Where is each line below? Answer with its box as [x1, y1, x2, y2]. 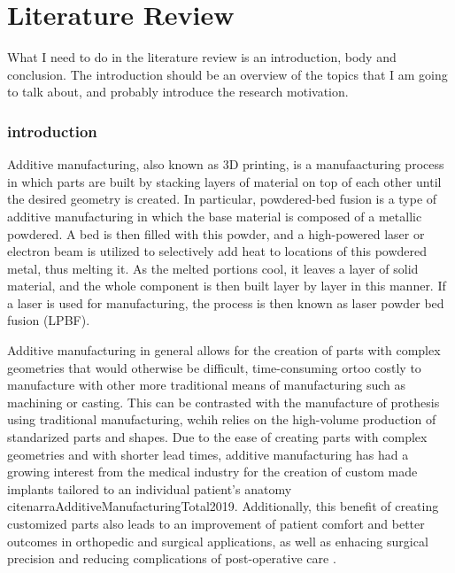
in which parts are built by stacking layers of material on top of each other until [7, 172, 442, 190]
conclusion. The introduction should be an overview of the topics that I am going [7, 65, 448, 83]
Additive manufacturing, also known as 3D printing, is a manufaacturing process [7, 155, 444, 174]
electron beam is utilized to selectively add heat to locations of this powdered [7, 242, 428, 260]
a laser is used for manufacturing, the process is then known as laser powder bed [7, 293, 444, 312]
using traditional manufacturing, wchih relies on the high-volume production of [7, 410, 436, 429]
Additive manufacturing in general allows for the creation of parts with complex [7, 341, 441, 360]
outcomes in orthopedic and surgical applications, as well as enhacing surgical [7, 531, 428, 550]
